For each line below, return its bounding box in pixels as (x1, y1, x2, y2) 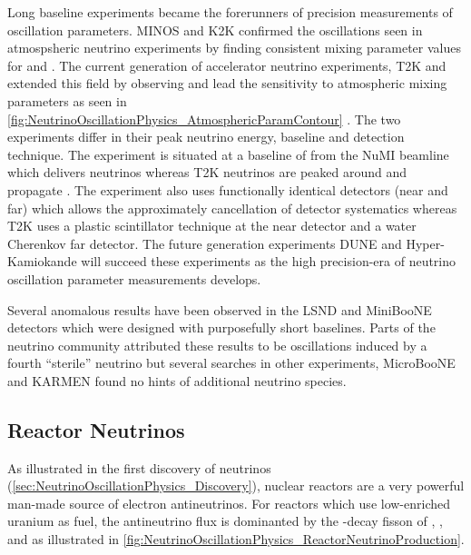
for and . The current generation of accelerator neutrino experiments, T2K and (7, 55, 446, 74)
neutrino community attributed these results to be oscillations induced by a (7, 335, 427, 354)
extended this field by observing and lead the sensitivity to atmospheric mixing (7, 74, 447, 93)
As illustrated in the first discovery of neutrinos (7, 458, 271, 477)
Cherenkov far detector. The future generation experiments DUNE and (7, 233, 402, 253)
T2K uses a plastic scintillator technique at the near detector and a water (7, 216, 417, 235)
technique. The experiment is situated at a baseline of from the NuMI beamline (7, 144, 449, 164)
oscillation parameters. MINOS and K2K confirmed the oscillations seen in (7, 20, 423, 39)
